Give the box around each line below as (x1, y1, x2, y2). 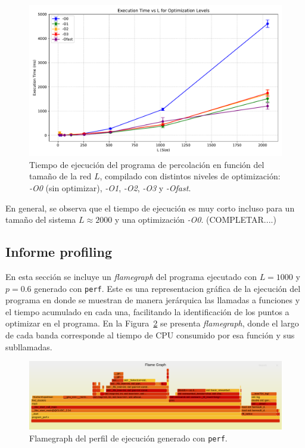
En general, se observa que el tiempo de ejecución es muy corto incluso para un (5, 201, 295, 214)
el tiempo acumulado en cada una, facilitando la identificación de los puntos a (5, 305, 290, 318)
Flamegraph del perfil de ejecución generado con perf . (29, 431, 228, 444)
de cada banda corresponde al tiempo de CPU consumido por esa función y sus (5, 329, 295, 341)
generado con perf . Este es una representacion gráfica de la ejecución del (34, 282, 301, 294)
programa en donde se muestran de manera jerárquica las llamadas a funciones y (5, 294, 300, 306)
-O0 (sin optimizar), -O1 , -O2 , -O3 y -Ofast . (29, 182, 191, 194)
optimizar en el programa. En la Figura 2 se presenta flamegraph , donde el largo (5, 317, 299, 329)
